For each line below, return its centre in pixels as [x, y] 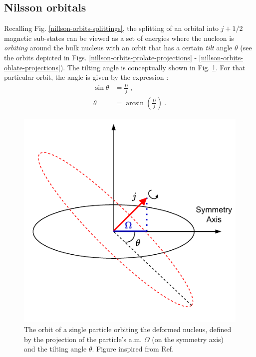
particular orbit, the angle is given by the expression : [86, 77]
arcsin [135, 103]
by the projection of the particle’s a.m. [83, 339]
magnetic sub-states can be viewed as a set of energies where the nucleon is [119, 38]
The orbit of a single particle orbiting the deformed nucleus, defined [128, 329]
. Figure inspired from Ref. [133, 349]
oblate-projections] [32, 67]
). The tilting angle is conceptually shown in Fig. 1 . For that [153, 67]
